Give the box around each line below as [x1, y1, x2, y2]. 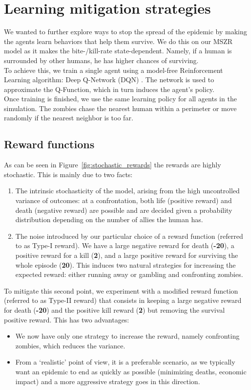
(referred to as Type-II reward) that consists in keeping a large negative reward [4, 295, 242, 305]
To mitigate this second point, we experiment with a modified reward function [4, 285, 238, 296]
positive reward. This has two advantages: [4, 314, 129, 324]
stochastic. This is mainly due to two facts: [4, 169, 133, 179]
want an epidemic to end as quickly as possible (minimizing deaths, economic [15, 366, 247, 376]
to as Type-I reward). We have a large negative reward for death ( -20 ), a [15, 240, 234, 251]
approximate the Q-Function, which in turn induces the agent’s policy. [4, 84, 214, 94]
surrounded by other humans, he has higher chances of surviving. [4, 55, 199, 65]
